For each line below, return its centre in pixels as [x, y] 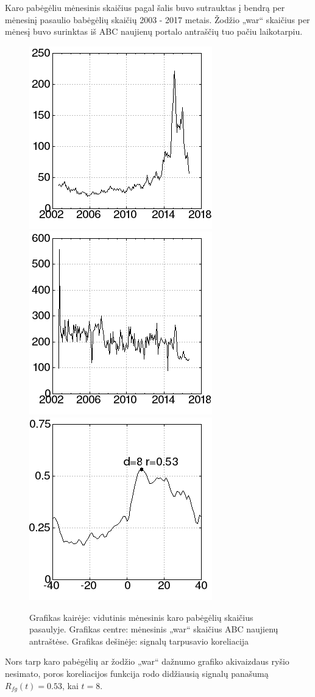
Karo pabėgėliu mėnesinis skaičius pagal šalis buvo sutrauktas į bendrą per [145, 7]
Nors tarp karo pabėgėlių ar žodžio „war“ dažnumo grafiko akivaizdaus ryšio [147, 661]
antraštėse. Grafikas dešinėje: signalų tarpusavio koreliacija [139, 641]
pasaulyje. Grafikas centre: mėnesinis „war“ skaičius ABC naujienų [154, 629]
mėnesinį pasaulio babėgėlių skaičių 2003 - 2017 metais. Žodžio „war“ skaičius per [157, 19]
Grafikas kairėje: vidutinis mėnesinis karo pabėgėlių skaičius [141, 617]
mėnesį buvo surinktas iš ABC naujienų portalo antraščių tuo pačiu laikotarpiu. [154, 31]
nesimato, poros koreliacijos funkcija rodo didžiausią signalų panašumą [137, 673]
